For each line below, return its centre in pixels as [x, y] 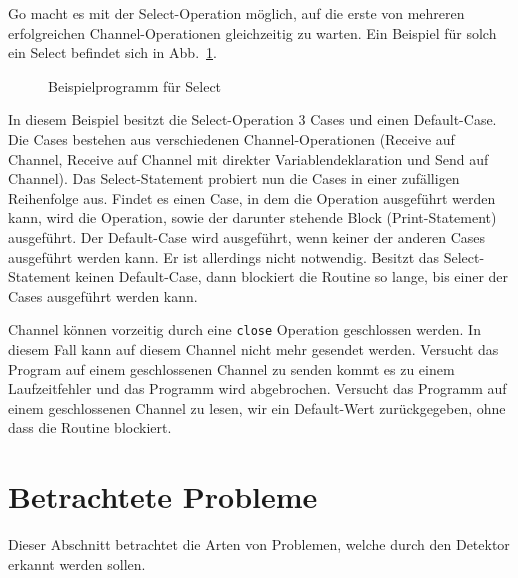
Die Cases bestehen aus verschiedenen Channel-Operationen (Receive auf [231, 138]
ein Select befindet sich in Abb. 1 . [112, 52]
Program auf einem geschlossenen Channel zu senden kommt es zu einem [231, 368]
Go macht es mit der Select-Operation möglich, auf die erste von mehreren [236, 13]
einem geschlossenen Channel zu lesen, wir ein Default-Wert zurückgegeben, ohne [257, 407]
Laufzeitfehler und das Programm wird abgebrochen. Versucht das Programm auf [257, 388]
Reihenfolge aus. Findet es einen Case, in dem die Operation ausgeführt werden [252, 197]
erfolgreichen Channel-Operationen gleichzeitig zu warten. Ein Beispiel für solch [252, 32]
